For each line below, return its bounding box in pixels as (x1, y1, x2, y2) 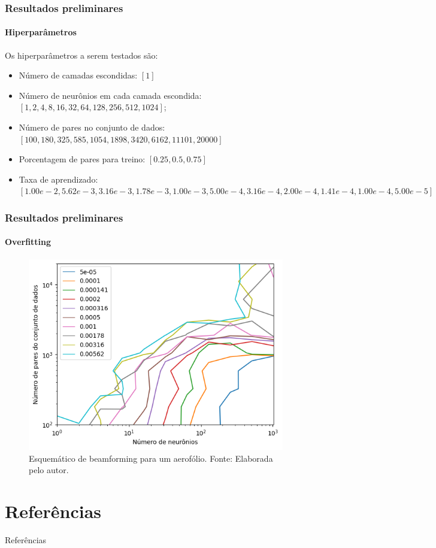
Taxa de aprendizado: (19, 172, 98, 185)
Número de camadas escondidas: (19, 69, 138, 81)
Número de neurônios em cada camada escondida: (19, 89, 202, 101)
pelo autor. (29, 464, 69, 476)
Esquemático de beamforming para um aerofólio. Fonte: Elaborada (29, 452, 273, 464)
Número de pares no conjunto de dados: (19, 121, 165, 134)
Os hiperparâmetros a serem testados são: (5, 49, 158, 61)
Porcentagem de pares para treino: (19, 153, 146, 165)
